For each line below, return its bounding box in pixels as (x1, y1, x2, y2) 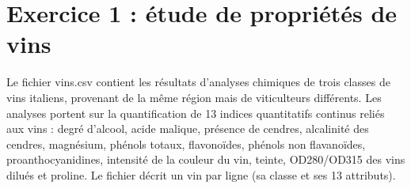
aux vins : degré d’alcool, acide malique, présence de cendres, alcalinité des (6, 120, 369, 137)
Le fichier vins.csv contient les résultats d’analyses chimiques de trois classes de (6, 74, 390, 90)
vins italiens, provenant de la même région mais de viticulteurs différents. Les (6, 89, 382, 105)
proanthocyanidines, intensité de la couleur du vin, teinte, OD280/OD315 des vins (6, 151, 405, 168)
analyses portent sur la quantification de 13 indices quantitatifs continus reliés (6, 104, 385, 121)
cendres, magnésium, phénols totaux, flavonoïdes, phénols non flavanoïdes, (6, 135, 366, 152)
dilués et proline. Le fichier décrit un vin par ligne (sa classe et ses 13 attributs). (6, 166, 396, 183)
